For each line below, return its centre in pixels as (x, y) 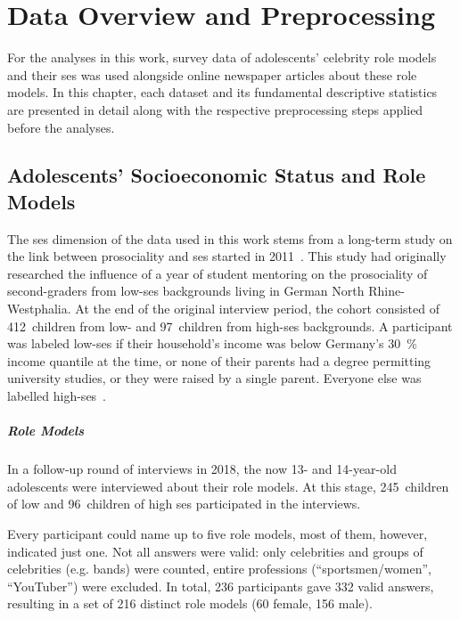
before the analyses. (61, 127)
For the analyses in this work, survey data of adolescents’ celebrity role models (222, 57)
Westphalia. (39, 309)
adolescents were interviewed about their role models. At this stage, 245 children (228, 486)
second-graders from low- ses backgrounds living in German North (186, 291)
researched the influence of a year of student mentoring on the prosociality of (218, 273)
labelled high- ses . (57, 396)
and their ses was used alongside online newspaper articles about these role (212, 74)
